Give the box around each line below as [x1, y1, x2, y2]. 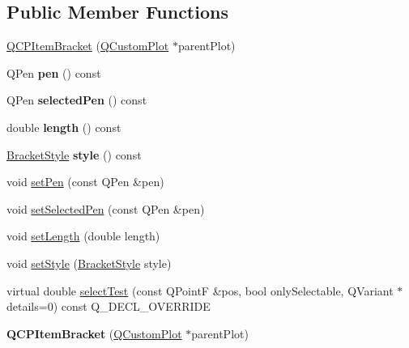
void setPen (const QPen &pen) [6, 173, 164, 190]
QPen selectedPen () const [6, 91, 147, 108]
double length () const [6, 118, 121, 135]
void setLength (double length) [6, 227, 160, 244]
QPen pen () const [6, 64, 101, 81]
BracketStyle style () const [6, 146, 142, 163]
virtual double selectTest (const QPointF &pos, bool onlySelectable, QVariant [6, 282, 394, 299]
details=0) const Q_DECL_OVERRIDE [6, 298, 211, 315]
